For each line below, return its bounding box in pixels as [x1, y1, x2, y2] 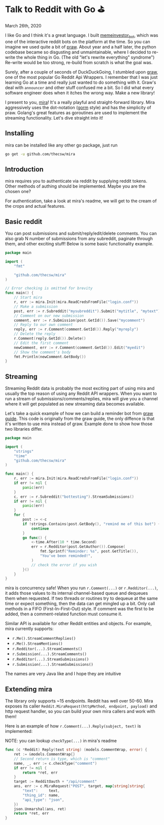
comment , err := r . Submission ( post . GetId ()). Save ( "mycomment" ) [14, 318, 145, 323]
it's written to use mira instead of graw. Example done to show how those [5, 421, 153, 427]
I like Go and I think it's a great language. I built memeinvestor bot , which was [5, 32, 159, 39]
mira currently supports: [5, 626, 54, 631]
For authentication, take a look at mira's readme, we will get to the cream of [5, 198, 157, 204]
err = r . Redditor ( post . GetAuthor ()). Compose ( [31, 544, 125, 549]
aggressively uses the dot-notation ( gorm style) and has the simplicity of [5, 104, 151, 110]
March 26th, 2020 [5, 23, 41, 28]
